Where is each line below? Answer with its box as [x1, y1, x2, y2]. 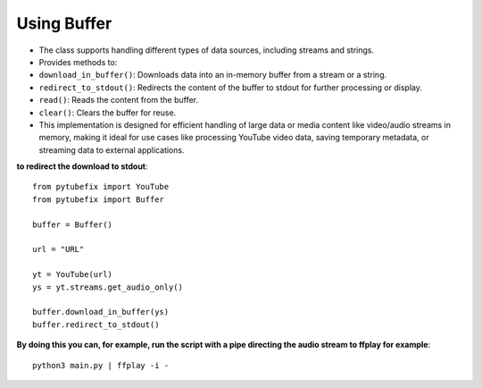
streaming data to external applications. [38, 144, 185, 156]
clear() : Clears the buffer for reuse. [38, 107, 177, 118]
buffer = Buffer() [32, 219, 113, 230]
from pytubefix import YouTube [32, 181, 170, 192]
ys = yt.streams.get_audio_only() [32, 282, 183, 292]
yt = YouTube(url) [32, 269, 113, 280]
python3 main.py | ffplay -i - [32, 360, 170, 370]
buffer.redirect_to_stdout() [32, 319, 160, 330]
